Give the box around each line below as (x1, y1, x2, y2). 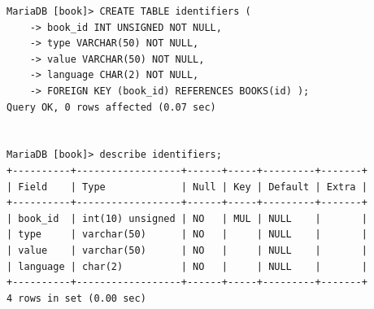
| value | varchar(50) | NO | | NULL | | (7, 244, 367, 256)
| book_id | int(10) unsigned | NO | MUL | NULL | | (7, 212, 367, 224)
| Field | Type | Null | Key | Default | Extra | (7, 181, 367, 193)
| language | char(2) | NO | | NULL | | (7, 260, 367, 272)
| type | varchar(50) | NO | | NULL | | (7, 228, 367, 241)
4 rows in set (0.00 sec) (7, 292, 146, 304)
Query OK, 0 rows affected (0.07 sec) (7, 101, 216, 113)
